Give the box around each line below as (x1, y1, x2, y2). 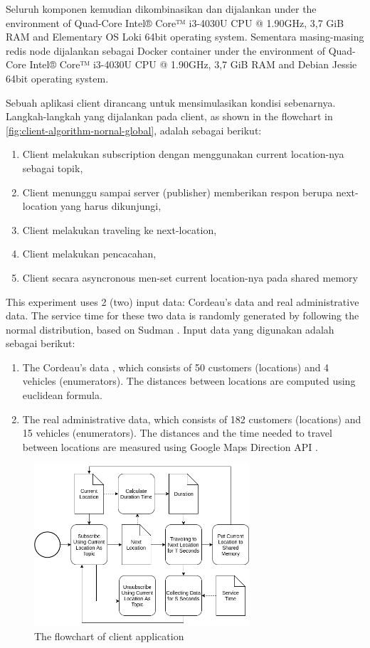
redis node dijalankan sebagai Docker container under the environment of (6, 43, 325, 58)
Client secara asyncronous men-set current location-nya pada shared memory (22, 270, 358, 285)
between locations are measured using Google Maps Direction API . (22, 439, 318, 454)
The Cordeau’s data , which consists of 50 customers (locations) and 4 (22, 359, 329, 374)
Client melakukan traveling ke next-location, (22, 222, 217, 237)
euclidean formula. (22, 388, 102, 403)
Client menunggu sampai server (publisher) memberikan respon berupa (22, 184, 333, 199)
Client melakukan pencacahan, (22, 246, 157, 261)
